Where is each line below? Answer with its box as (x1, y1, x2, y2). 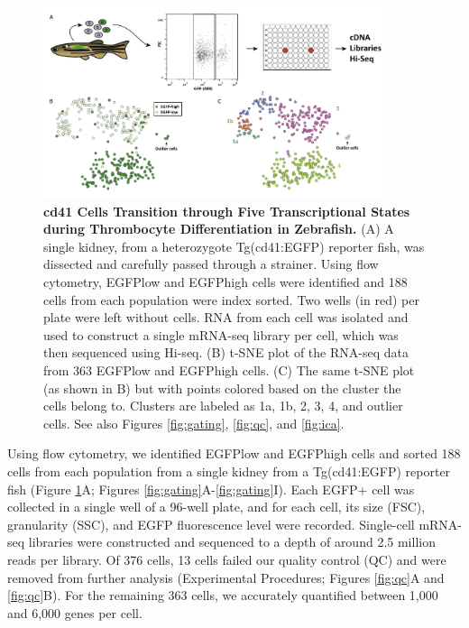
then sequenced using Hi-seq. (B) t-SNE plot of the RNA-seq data (43, 343, 409, 362)
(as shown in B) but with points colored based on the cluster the (43, 378, 401, 397)
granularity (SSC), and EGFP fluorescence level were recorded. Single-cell (7, 514, 415, 533)
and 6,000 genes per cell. (7, 603, 143, 622)
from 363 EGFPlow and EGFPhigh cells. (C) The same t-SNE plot (43, 360, 415, 379)
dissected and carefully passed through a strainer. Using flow (43, 254, 379, 273)
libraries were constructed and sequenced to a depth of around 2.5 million (28, 532, 436, 551)
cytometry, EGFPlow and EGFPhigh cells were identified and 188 (43, 272, 408, 291)
